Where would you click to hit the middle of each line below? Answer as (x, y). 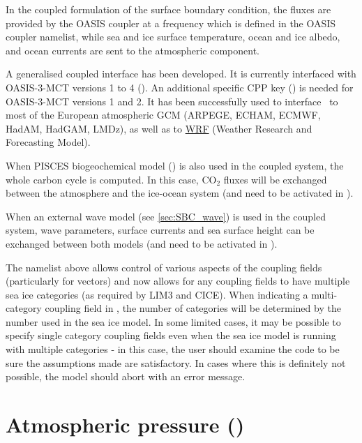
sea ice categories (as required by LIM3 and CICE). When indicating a (157, 294)
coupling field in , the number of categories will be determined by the (193, 308)
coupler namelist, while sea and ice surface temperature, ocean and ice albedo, (173, 37)
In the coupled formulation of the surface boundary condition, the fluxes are (168, 9)
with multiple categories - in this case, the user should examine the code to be (173, 349)
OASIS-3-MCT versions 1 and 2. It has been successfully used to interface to (172, 101)
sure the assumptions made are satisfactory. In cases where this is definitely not (176, 362)
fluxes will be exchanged (275, 179)
